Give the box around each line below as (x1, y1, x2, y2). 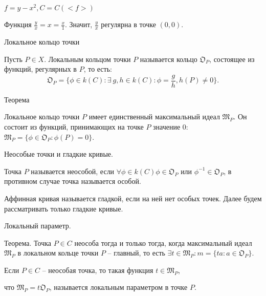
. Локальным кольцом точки (44, 53, 131, 64)
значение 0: (153, 121, 188, 132)
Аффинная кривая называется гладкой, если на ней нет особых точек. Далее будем (4, 193, 262, 203)
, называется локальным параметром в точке (49, 282, 188, 292)
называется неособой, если (31, 165, 115, 176)
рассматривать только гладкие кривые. (4, 203, 123, 214)
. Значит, (65, 19, 93, 30)
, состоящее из (209, 53, 255, 64)
